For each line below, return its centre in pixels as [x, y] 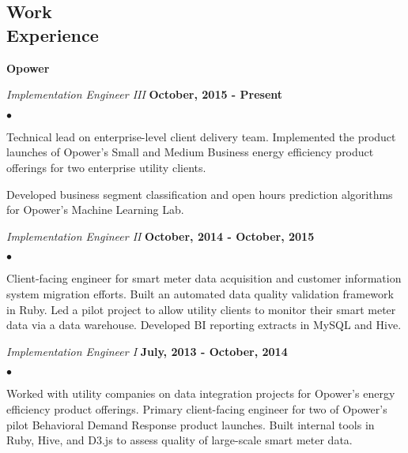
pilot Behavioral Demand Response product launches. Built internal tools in [191, 424]
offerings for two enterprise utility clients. [106, 167]
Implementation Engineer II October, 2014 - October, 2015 [161, 236]
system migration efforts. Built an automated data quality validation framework [200, 293]
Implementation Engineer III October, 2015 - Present [145, 94]
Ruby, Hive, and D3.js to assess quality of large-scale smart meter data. [179, 440]
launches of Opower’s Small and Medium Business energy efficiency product [190, 152]
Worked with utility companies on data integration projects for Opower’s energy [201, 393]
